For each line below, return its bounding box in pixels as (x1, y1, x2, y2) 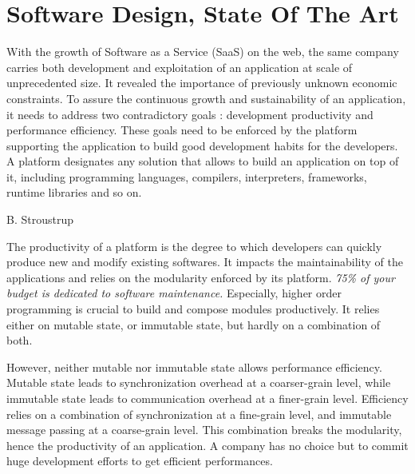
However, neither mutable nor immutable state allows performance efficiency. (6, 358, 382, 375)
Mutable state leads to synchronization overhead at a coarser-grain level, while (6, 374, 391, 391)
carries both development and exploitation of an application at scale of (6, 58, 353, 75)
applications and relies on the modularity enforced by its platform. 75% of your (6, 269, 395, 285)
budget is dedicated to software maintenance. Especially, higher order (6, 285, 342, 301)
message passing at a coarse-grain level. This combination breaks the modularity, (6, 421, 402, 438)
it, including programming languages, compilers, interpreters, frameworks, (6, 168, 367, 185)
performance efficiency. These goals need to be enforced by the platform (6, 121, 358, 138)
